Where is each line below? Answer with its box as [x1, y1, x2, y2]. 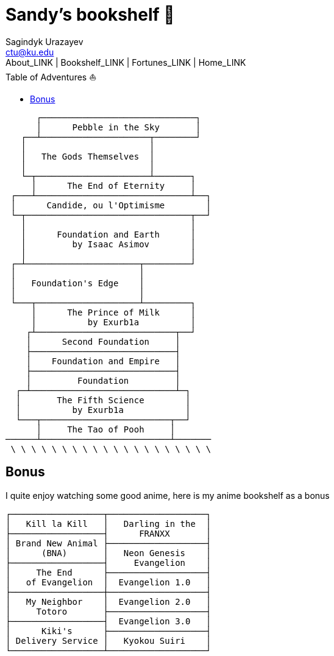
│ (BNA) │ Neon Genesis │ [5, 548, 211, 558]
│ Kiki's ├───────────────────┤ [5, 626, 211, 636]
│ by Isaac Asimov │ [21, 239, 196, 249]
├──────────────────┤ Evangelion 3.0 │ [5, 616, 211, 626]
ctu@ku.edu [5, 46, 54, 57]
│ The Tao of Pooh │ [36, 424, 176, 434]
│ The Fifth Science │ [15, 395, 191, 405]
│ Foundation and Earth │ [21, 229, 196, 239]
